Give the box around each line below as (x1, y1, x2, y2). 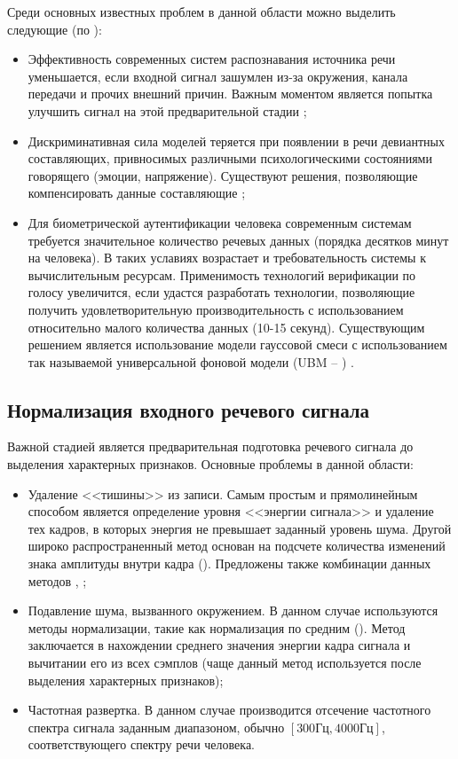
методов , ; (28, 571, 87, 590)
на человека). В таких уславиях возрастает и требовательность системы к (28, 248, 426, 267)
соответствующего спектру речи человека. (28, 735, 255, 754)
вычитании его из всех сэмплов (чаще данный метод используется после (28, 653, 422, 672)
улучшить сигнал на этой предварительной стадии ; (28, 101, 307, 120)
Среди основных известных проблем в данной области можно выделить (7, 3, 396, 20)
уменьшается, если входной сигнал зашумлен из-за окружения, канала (28, 67, 408, 85)
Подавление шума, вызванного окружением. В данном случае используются (28, 601, 438, 620)
